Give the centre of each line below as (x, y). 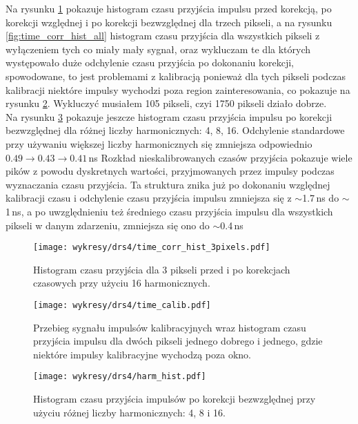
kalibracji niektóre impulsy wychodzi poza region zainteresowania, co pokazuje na (178, 89)
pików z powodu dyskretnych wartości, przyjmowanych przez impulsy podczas (170, 171)
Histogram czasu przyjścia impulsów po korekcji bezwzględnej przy (175, 399)
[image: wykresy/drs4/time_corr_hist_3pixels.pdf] (152, 248)
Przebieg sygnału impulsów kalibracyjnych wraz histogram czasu (170, 327)
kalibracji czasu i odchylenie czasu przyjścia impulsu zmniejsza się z (149, 198)
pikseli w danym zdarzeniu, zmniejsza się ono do (108, 225)
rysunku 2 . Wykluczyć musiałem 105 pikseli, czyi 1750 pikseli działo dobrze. (166, 103)
